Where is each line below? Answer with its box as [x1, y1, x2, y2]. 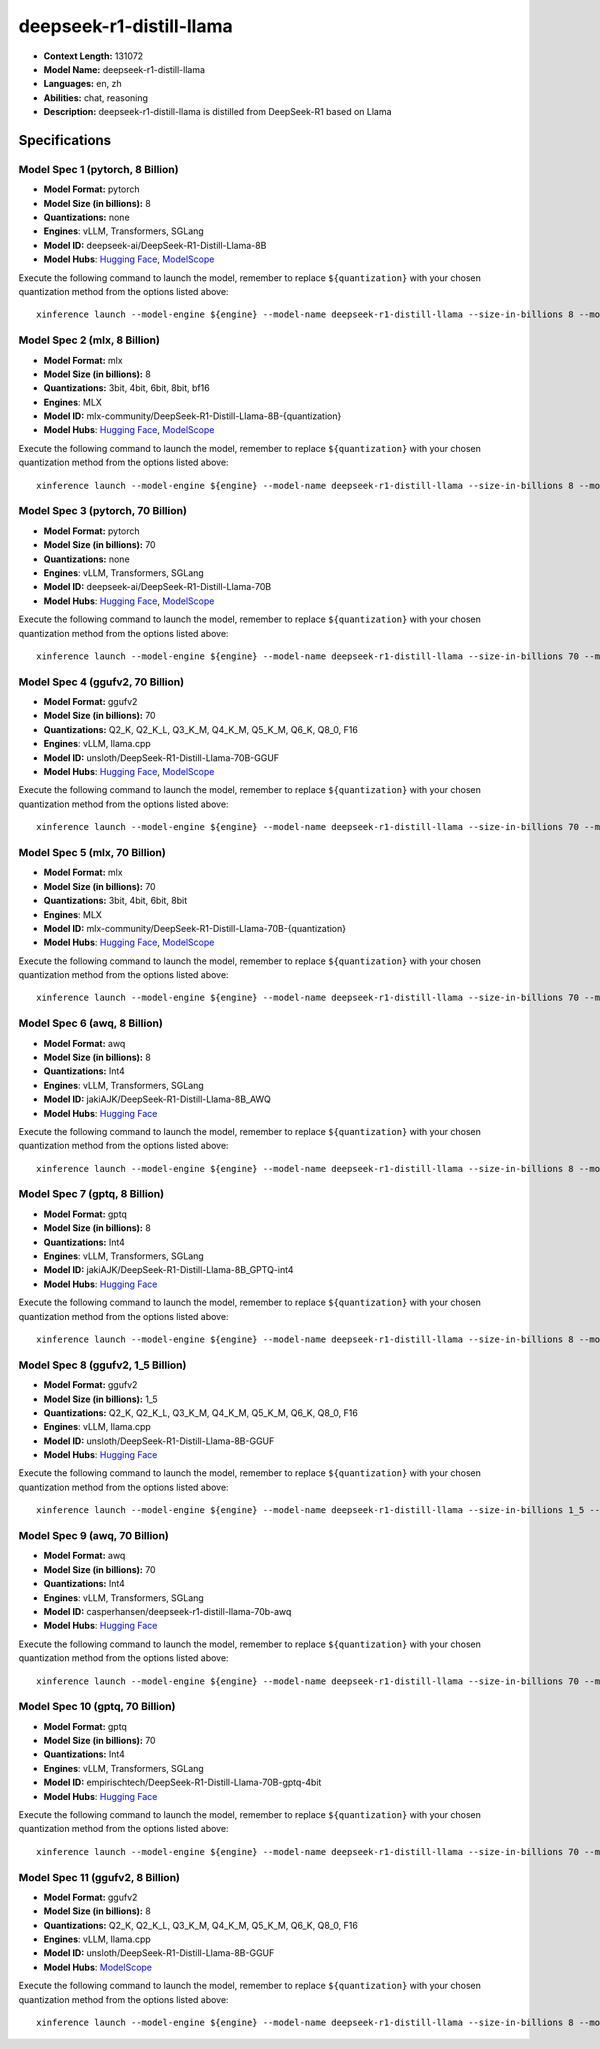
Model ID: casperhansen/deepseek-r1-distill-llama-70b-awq [43, 1605, 292, 1617]
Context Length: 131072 [43, 50, 144, 62]
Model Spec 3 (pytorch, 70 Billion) [18, 504, 187, 518]
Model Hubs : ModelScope [43, 1961, 153, 1973]
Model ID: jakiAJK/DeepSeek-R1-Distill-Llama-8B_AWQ [43, 1093, 272, 1105]
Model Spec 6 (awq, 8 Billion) [18, 1016, 164, 1030]
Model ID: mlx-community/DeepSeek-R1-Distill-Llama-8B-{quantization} [43, 410, 342, 422]
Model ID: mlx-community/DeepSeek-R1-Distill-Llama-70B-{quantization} [43, 922, 347, 934]
